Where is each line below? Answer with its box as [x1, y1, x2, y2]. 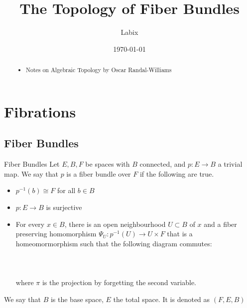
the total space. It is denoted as [113, 294, 210, 304]
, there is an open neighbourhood [64, 218, 166, 229]
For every [15, 218, 45, 229]
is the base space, [50, 294, 104, 304]
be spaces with [85, 159, 130, 169]
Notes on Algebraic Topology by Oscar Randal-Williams [26, 66, 172, 74]
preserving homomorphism [15, 228, 97, 239]
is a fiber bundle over [66, 168, 131, 179]
